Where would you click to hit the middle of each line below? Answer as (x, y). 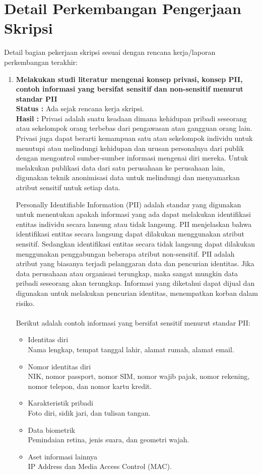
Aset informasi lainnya (63, 456)
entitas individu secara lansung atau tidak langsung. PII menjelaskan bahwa (134, 224)
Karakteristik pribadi (60, 403)
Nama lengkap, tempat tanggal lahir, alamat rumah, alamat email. (131, 349)
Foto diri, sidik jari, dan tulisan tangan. (89, 412)
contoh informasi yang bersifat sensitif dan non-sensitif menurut (129, 89)
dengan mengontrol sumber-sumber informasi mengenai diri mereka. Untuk (132, 158)
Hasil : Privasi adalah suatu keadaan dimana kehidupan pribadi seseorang (131, 118)
